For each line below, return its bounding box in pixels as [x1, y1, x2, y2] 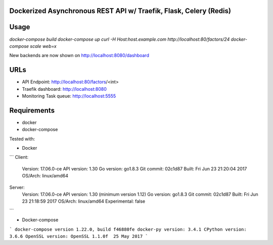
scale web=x [30, 43, 57, 49]
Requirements [9, 106, 55, 114]
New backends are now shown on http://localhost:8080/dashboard [9, 52, 149, 58]
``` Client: [9, 154, 29, 160]
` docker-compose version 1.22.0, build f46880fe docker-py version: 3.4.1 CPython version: [9, 226, 247, 232]
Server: [9, 184, 25, 190]
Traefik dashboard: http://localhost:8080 [22, 86, 107, 92]
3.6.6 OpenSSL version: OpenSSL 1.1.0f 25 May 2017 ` [9, 233, 149, 239]
